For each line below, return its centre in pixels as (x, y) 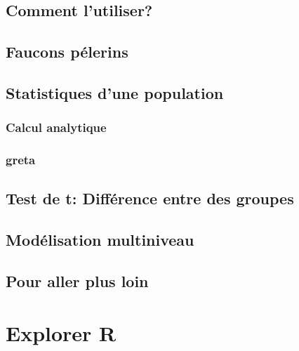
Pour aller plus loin (77, 280)
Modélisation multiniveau (100, 240)
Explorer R (61, 332)
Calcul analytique (56, 127)
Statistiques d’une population (115, 92)
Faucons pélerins (67, 52)
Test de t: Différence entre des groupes (150, 198)
